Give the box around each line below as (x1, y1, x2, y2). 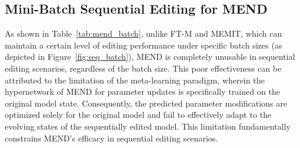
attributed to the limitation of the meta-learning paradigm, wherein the (5, 73, 265, 86)
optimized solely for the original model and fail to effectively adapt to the (5, 108, 272, 121)
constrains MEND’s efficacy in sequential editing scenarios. (5, 131, 218, 144)
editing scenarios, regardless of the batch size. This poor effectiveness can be (5, 62, 282, 74)
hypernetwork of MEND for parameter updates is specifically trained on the (5, 85, 280, 98)
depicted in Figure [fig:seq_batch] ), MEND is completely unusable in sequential (5, 50, 295, 63)
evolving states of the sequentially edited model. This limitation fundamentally (5, 120, 291, 132)
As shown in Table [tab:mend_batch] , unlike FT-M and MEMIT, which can (5, 27, 282, 40)
